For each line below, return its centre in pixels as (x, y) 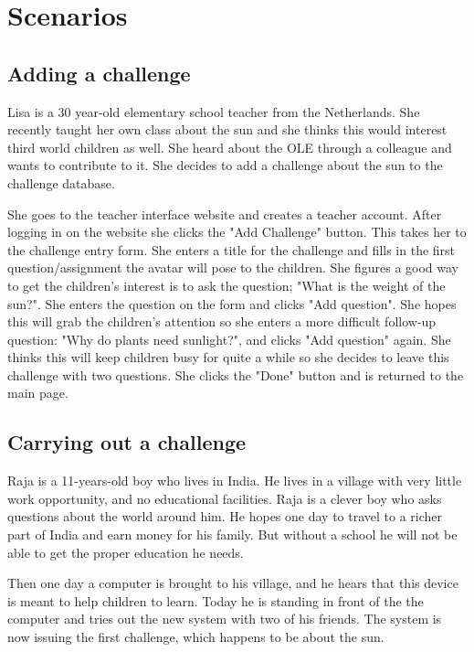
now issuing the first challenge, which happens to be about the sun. (196, 637)
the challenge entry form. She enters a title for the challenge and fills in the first (232, 249)
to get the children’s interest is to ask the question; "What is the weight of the (226, 285)
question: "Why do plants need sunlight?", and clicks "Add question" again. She (229, 339)
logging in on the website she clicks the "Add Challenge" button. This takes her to (237, 232)
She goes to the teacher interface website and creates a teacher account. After (225, 214)
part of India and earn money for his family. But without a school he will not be (232, 534)
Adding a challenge (99, 73)
